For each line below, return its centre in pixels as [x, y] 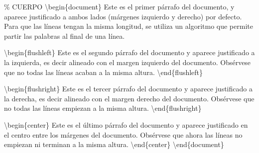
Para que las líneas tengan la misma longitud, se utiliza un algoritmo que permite [129, 26]
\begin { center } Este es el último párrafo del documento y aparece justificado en [126, 124]
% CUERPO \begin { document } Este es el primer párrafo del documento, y [119, 6]
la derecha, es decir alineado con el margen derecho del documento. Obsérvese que [129, 98]
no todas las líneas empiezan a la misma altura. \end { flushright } [103, 108]
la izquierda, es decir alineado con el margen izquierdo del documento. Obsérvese [128, 62]
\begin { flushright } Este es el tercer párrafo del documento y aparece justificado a [128, 89]
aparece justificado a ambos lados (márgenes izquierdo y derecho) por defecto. [123, 16]
